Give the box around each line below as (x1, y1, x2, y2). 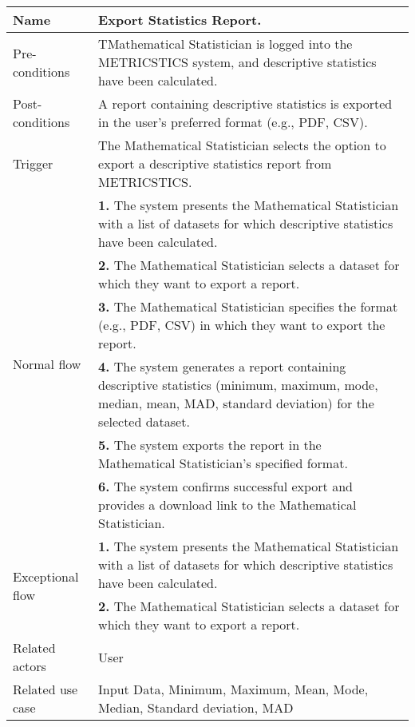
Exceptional (13, 566, 79, 586)
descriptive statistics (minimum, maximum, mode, (98, 375, 378, 394)
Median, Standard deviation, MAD (98, 698, 294, 717)
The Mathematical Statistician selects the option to (98, 136, 386, 154)
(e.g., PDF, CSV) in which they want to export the (98, 316, 385, 334)
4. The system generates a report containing (98, 357, 346, 375)
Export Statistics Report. (98, 10, 262, 29)
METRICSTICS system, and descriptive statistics (98, 53, 377, 71)
